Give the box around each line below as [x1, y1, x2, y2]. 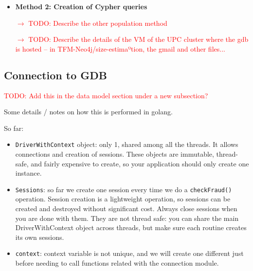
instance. [15, 168, 42, 178]
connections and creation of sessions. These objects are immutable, [15, 149, 214, 159]
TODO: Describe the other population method [28, 18, 167, 28]
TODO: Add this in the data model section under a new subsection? [4, 90, 208, 100]
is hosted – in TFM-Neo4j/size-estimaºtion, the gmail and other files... [15, 43, 225, 54]
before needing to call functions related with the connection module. [15, 258, 219, 268]
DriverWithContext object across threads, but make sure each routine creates [15, 222, 247, 233]
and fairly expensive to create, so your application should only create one [31, 158, 249, 168]
